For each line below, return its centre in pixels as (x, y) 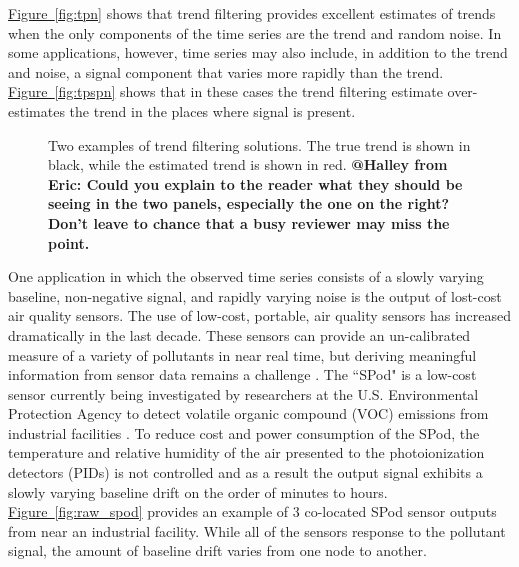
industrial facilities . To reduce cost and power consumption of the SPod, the (244, 432)
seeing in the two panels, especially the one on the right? (249, 203)
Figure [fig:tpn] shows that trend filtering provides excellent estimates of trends (252, 13)
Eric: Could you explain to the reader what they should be (255, 183)
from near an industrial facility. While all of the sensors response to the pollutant (257, 530)
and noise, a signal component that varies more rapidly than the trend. (226, 71)
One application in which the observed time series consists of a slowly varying (246, 276)
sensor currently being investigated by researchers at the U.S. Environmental (243, 393)
